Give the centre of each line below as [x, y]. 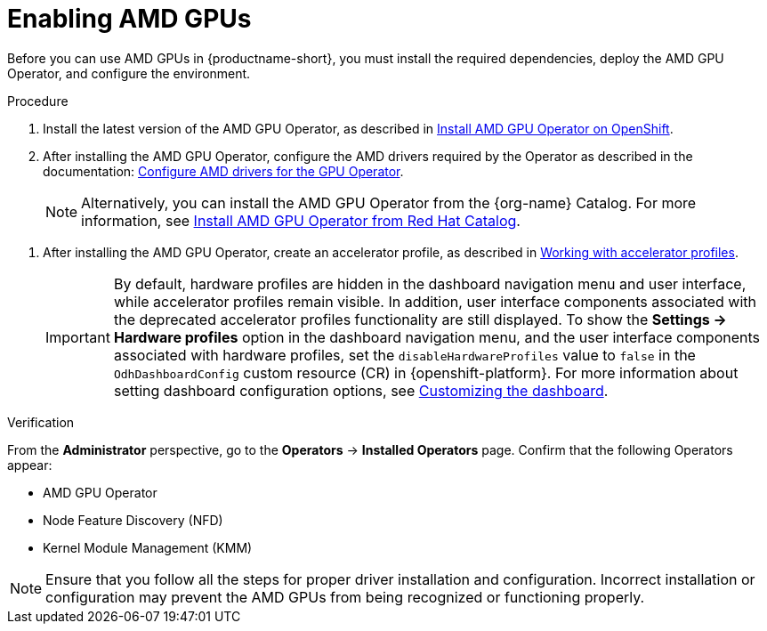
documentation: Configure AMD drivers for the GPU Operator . [223, 171]
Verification [41, 422]
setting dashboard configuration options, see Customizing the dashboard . [361, 390]
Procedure [38, 101]
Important [78, 337]
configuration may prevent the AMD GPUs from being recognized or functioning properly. [345, 597]
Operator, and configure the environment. [129, 73]
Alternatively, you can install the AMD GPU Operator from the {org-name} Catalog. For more [389, 202]
